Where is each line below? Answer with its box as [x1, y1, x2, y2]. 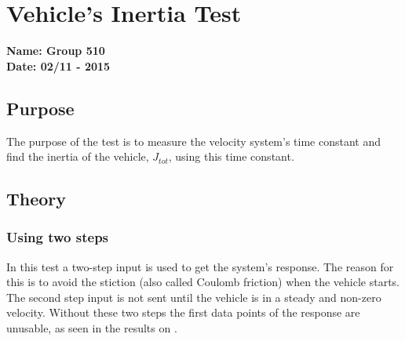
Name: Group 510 [6, 42, 105, 59]
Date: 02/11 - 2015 [6, 57, 111, 74]
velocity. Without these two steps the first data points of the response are [6, 304, 360, 321]
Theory [6, 187, 67, 211]
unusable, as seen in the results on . [6, 320, 177, 336]
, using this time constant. [168, 148, 294, 165]
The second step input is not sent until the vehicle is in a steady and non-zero [6, 288, 381, 305]
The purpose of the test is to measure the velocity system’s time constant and [6, 132, 381, 149]
